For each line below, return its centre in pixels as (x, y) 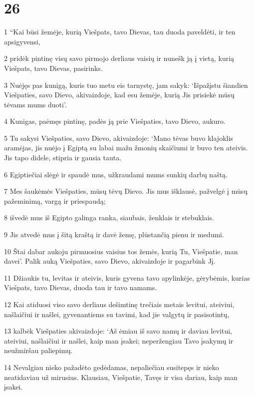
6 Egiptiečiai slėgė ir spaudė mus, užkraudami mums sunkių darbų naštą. (116, 174)
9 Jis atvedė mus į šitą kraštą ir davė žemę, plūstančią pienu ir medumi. (114, 234)
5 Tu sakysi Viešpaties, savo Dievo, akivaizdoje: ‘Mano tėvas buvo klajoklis (119, 138)
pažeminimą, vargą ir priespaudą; (55, 200)
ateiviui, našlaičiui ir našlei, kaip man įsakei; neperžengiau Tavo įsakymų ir (119, 340)
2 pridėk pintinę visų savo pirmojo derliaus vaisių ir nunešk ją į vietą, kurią (119, 58)
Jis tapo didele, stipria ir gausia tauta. (63, 158)
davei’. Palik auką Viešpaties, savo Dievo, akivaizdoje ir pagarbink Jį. (110, 261)
